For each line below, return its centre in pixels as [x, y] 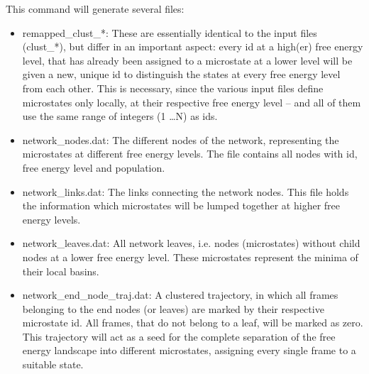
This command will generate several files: [95, 9]
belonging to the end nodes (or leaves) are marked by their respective [173, 308]
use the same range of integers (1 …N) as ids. [120, 116]
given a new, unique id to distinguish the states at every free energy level [181, 74]
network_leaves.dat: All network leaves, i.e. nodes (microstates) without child [191, 243]
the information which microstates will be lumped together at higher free [181, 205]
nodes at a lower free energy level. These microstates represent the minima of [190, 257]
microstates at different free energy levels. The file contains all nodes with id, [190, 154]
